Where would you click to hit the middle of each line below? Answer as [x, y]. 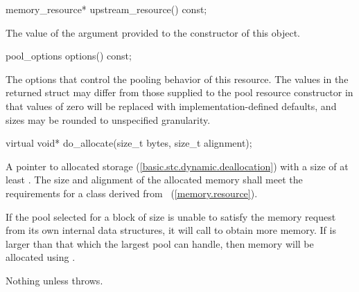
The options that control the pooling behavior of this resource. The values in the [177, 79]
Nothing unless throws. [54, 280]
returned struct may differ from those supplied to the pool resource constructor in [179, 92]
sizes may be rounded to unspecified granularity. [108, 119]
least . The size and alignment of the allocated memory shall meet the [154, 180]
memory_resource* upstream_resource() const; [106, 9]
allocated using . [41, 257]
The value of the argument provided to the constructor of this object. [153, 32]
